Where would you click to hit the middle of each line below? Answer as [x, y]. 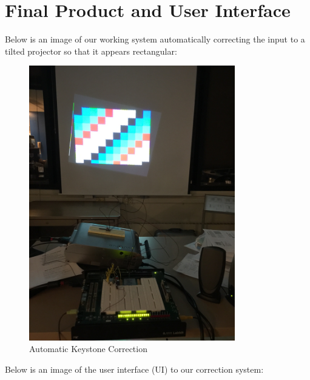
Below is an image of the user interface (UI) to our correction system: [134, 369]
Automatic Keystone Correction [88, 349]
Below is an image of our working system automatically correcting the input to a [155, 39]
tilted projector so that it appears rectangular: [91, 51]
